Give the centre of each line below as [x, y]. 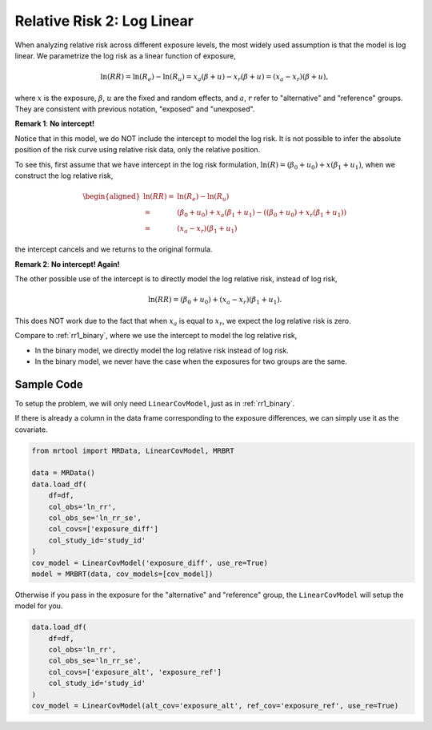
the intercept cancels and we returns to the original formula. [114, 249]
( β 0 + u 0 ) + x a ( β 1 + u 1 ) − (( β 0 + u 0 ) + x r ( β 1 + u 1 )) [262, 213]
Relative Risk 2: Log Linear [104, 21]
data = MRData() [64, 473]
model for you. [39, 606]
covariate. [31, 430]
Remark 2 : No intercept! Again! [67, 264]
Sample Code [49, 384]
